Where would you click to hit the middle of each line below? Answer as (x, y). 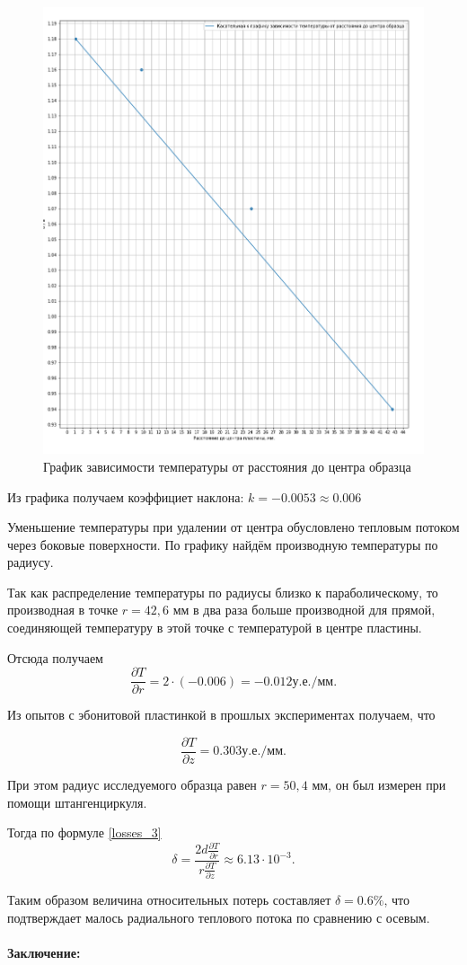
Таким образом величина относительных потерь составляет (169, 900)
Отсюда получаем (55, 657)
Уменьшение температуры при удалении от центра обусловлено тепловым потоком (233, 527)
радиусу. (31, 562)
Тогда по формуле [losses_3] (84, 832)
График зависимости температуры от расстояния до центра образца (227, 466)
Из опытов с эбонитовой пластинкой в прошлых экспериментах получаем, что (221, 715)
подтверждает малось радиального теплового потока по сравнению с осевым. (219, 917)
